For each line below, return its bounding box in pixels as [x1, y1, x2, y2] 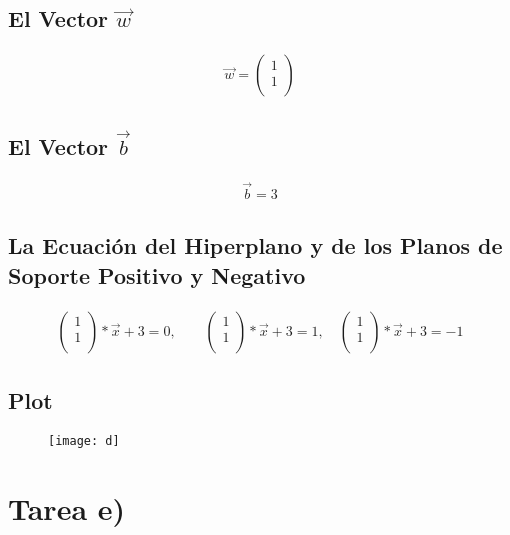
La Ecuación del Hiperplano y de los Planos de [8, 230, 503, 261]
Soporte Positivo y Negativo [8, 259, 306, 290]
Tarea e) [8, 487, 126, 528]
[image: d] [48, 433, 120, 448]
